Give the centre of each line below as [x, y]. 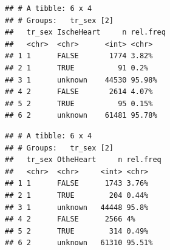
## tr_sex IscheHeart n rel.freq [85, 32]
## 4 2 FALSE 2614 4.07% [79, 92]
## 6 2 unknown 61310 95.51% [79, 243]
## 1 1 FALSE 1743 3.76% [77, 184]
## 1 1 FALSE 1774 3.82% [79, 56]
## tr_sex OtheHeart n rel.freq [83, 160]
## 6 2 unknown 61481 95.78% [81, 116]
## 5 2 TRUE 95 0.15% [79, 103]
